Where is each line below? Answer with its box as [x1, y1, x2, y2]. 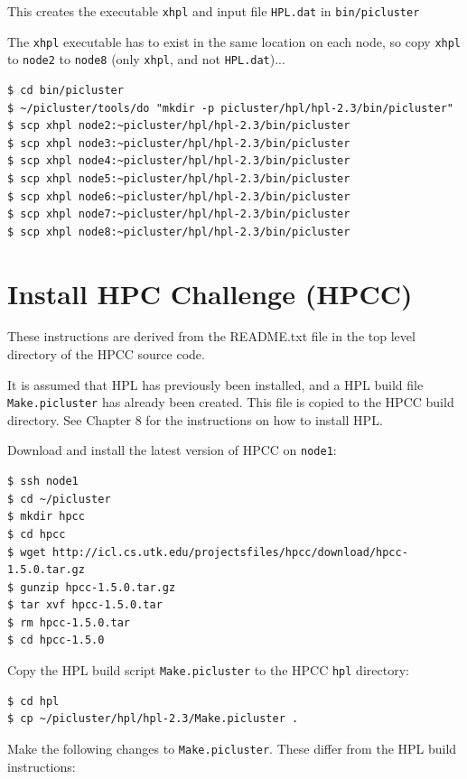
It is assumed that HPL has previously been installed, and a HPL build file [7, 375, 424, 394]
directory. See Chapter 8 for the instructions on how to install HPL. [7, 410, 383, 429]
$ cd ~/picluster [7, 492, 111, 505]
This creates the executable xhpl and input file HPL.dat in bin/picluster [7, 2, 420, 20]
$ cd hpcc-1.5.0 [7, 634, 105, 647]
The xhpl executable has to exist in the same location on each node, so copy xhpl [7, 32, 462, 51]
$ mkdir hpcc [7, 510, 85, 524]
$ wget [7, 545, 46, 559]
